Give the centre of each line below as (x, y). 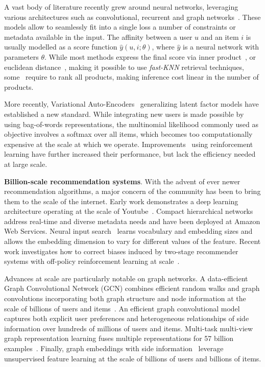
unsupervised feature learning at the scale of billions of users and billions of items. (133, 358)
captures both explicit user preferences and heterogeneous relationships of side (127, 318)
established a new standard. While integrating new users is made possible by (124, 114)
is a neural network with (221, 47)
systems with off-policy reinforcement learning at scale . (92, 261)
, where (163, 47)
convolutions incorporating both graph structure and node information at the (125, 298)
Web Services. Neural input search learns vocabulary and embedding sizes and (128, 231)
